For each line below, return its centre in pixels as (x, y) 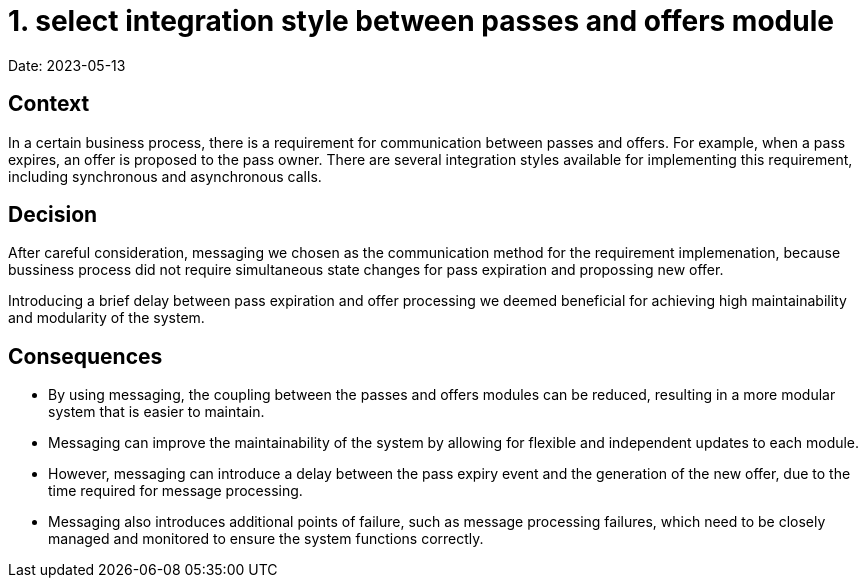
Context (49, 104)
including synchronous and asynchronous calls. (165, 176)
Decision (53, 215)
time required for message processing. (175, 491)
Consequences (85, 356)
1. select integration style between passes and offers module (421, 21)
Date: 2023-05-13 (67, 65)
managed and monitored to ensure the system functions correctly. (266, 539)
